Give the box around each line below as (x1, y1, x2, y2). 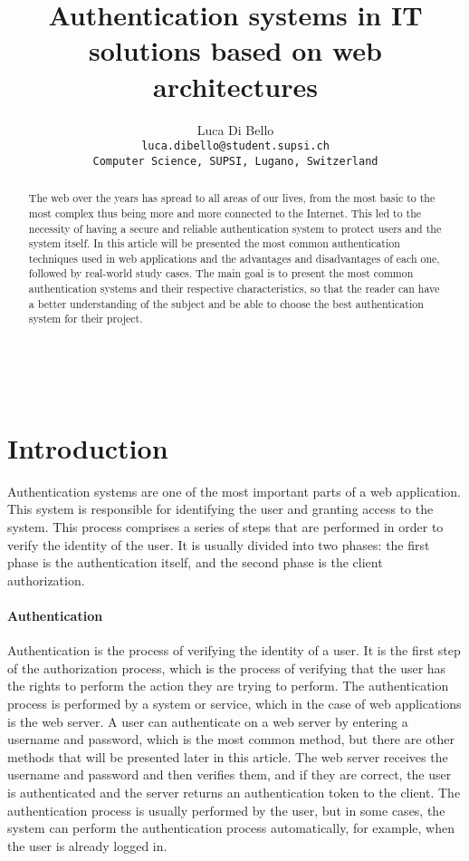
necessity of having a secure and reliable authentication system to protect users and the (28, 220, 442, 236)
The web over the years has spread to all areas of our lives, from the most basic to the (28, 190, 435, 206)
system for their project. (28, 311, 143, 326)
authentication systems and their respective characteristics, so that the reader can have (28, 281, 440, 296)
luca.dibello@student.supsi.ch (141, 140, 330, 153)
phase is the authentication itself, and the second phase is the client (7, 553, 383, 572)
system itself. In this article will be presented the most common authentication (28, 236, 400, 251)
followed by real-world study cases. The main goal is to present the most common (28, 266, 414, 281)
